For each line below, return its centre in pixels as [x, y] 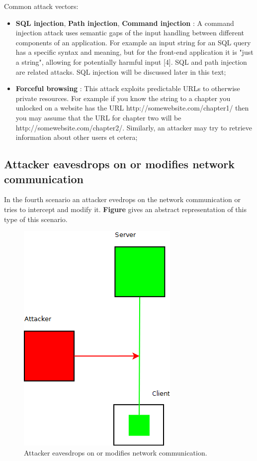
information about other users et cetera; [77, 137]
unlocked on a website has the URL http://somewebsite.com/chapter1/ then [132, 108]
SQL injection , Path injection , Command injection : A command [125, 23]
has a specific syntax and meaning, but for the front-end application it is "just [134, 52]
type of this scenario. [36, 219]
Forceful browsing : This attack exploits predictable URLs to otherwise [128, 88]
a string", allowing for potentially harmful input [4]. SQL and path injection [131, 61]
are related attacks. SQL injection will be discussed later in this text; [121, 71]
